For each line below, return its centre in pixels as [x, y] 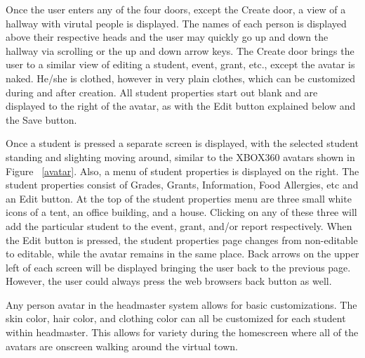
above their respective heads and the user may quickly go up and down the [167, 37]
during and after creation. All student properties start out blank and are [162, 92]
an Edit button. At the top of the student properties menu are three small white [179, 198]
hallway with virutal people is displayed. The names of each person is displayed [176, 23]
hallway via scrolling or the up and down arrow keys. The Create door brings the [180, 50]
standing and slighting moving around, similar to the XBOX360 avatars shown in [180, 156]
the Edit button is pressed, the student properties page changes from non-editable [182, 239]
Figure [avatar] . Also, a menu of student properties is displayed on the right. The [182, 171]
